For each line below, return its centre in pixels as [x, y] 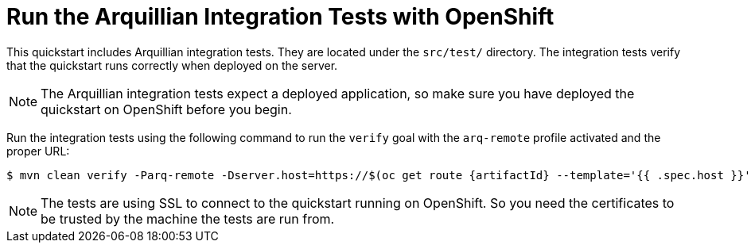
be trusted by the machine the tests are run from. [188, 218]
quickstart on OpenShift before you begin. [166, 109]
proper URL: [38, 151]
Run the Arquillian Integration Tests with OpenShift [280, 17]
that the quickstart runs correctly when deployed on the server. [172, 65]
